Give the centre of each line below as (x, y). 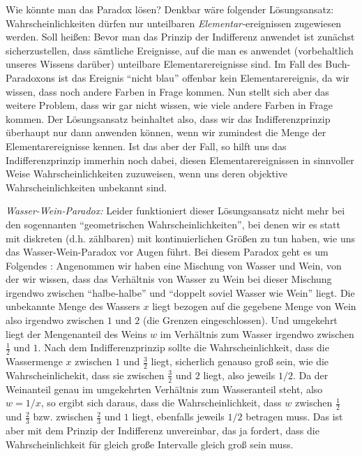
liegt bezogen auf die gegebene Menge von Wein (254, 306)
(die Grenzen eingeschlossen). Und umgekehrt (240, 320)
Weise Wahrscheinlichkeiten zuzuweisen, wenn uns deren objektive (147, 174)
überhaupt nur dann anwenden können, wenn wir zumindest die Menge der (166, 132)
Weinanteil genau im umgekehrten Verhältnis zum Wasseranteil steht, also (164, 389)
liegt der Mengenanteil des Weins (76, 333)
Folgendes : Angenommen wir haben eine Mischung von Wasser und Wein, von (174, 265)
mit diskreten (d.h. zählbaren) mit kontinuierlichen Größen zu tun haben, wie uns (180, 238)
